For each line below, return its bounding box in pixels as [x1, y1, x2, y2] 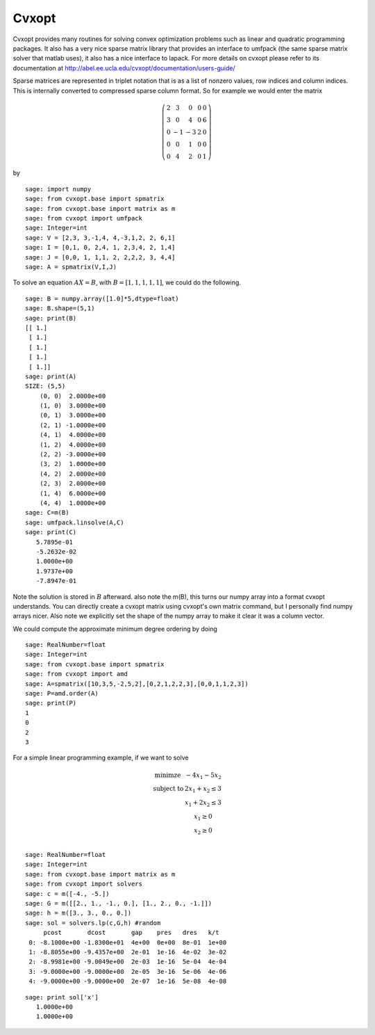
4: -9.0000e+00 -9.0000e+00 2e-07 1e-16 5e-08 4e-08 [28, 977, 227, 986]
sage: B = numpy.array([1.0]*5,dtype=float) [25, 294, 180, 303]
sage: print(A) [25, 372, 77, 380]
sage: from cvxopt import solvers [25, 880, 142, 888]
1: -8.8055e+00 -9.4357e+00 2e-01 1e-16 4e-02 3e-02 [28, 948, 227, 956]
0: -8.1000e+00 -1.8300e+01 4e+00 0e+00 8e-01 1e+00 [28, 938, 227, 946]
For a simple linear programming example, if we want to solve [12, 753, 189, 762]
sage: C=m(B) [25, 508, 69, 517]
